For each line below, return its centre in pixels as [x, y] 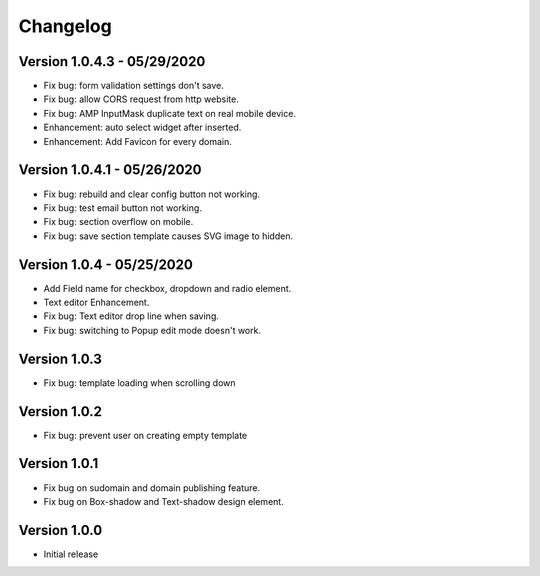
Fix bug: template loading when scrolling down [139, 382]
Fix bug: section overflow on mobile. [118, 222]
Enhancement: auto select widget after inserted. [142, 127]
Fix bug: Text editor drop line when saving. [131, 316]
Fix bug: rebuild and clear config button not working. [151, 194]
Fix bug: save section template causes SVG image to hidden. [168, 236]
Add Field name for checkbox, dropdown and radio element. [167, 288]
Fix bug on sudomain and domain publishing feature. [151, 487]
